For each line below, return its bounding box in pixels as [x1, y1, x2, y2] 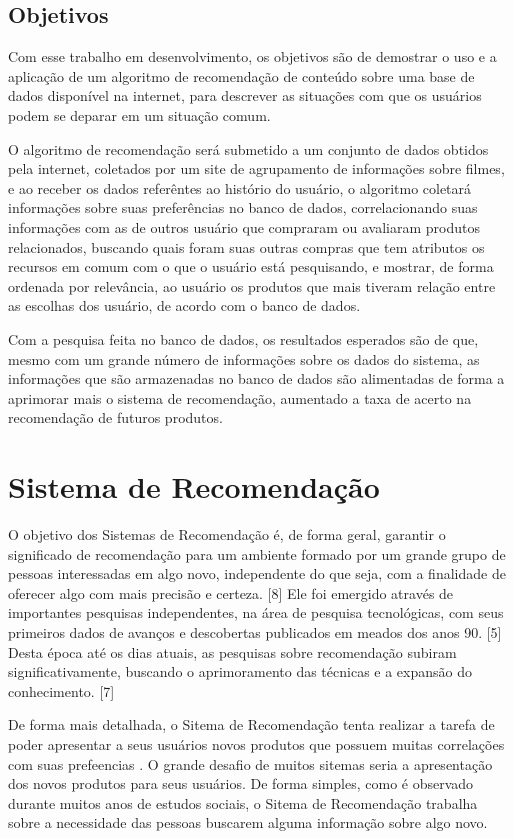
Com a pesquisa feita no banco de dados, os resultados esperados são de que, [8, 328, 479, 349]
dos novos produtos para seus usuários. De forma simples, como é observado [8, 773, 474, 794]
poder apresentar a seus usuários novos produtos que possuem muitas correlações [8, 733, 505, 754]
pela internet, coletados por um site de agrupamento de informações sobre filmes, [8, 158, 505, 179]
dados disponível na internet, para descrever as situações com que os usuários [8, 85, 482, 106]
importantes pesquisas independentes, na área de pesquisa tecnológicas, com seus [8, 602, 504, 623]
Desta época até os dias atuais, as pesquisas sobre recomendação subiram [8, 641, 457, 662]
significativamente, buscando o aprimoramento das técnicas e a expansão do [8, 661, 472, 682]
